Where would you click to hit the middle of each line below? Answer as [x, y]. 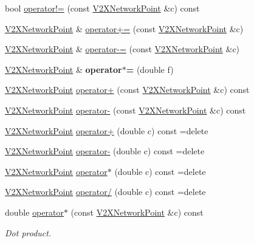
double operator [34, 212]
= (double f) [150, 69]
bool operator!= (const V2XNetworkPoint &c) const [102, 8]
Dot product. [28, 232]
